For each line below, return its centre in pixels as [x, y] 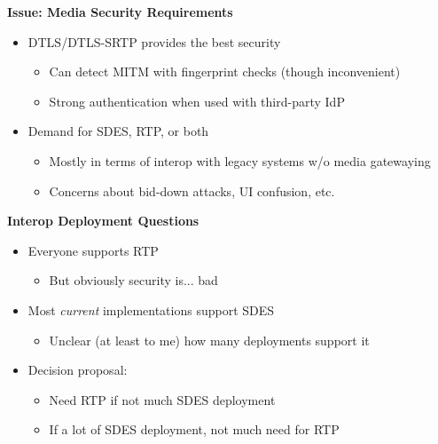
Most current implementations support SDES [151, 309]
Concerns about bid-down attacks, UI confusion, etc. [192, 190]
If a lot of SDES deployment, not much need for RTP [194, 429]
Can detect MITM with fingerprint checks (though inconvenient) [225, 71]
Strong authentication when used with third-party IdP [197, 101]
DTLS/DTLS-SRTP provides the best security [154, 41]
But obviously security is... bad [133, 280]
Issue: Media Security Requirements [120, 12]
